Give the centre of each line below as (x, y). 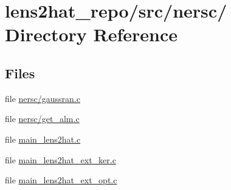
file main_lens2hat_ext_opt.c (61, 180)
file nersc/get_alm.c (42, 119)
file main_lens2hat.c (43, 139)
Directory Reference (91, 34)
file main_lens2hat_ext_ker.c (60, 159)
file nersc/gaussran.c (43, 98)
